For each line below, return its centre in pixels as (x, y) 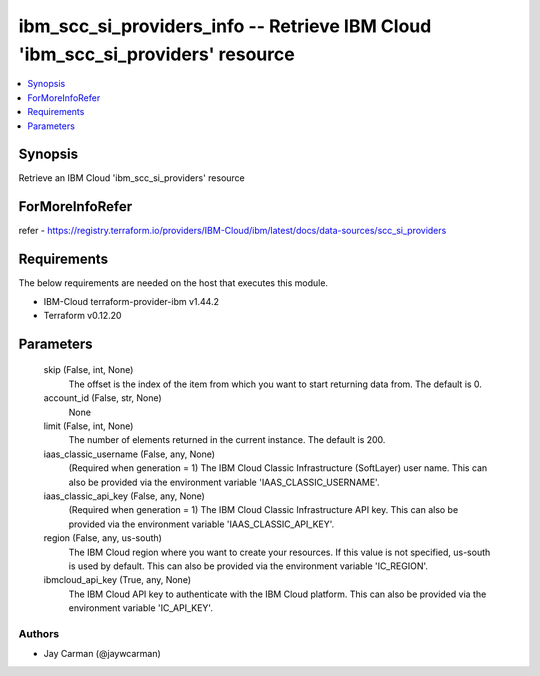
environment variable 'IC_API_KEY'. (141, 608)
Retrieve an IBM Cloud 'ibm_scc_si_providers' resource (131, 178)
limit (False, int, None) (88, 426)
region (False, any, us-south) (102, 538)
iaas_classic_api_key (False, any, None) (124, 496)
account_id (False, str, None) (102, 398)
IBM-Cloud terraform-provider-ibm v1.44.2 (131, 301)
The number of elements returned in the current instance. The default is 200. (227, 440)
